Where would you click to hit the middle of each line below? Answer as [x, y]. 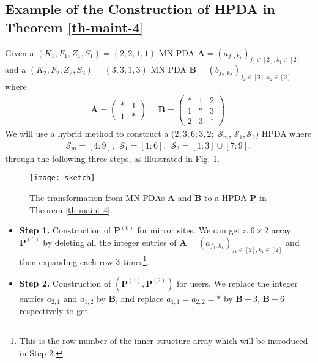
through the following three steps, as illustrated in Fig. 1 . [113, 158]
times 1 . [136, 260]
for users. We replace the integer [237, 283]
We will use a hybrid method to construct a [87, 134]
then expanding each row [66, 261]
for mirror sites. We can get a [192, 230]
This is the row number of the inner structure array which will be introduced [164, 340]
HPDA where [287, 134]
